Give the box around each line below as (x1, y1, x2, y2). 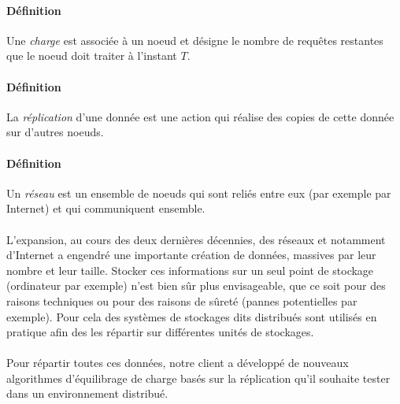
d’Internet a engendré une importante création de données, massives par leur (6, 246, 376, 263)
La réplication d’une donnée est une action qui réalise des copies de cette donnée (6, 108, 394, 124)
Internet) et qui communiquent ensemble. (6, 200, 206, 217)
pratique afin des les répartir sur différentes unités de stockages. (6, 324, 314, 340)
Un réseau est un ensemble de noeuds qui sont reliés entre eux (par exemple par (6, 184, 391, 201)
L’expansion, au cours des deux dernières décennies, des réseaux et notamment (6, 231, 386, 247)
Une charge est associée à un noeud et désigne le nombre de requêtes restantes (6, 32, 383, 48)
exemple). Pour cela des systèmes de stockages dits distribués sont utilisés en (6, 308, 377, 324)
